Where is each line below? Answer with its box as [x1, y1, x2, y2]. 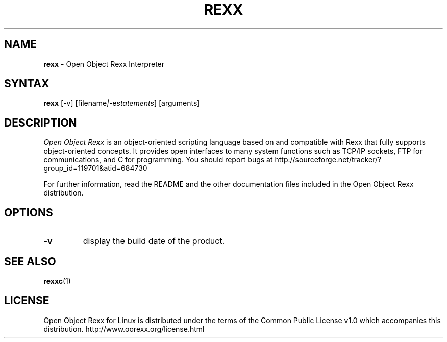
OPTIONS [4, 206, 53, 219]
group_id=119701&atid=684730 [43, 164, 147, 173]
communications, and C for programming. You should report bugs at [43, 155, 273, 164]
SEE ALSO [4, 255, 56, 268]
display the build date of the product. [83, 236, 225, 247]
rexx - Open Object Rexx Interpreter [43, 59, 165, 68]
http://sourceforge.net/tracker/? [275, 155, 382, 164]
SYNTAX [4, 77, 49, 90]
